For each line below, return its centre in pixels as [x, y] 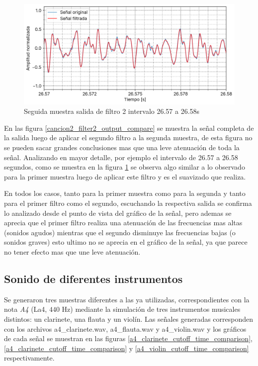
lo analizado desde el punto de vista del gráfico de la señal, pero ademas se [118, 213]
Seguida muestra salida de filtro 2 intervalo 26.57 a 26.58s [112, 111]
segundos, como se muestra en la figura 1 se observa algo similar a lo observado [125, 167]
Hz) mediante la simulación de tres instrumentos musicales [151, 309]
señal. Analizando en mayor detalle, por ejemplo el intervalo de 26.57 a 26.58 [121, 157]
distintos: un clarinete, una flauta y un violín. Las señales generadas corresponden [129, 319]
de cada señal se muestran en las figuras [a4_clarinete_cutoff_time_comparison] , [128, 338]
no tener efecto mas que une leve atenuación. [72, 251]
